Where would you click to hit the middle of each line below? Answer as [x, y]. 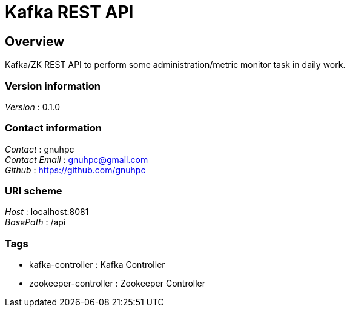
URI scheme [34, 191]
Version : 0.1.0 [33, 107]
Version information [53, 86]
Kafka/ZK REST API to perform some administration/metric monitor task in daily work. [175, 65]
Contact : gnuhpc [40, 149]
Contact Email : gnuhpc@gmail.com [77, 159]
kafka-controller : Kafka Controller [97, 265]
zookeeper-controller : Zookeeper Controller [117, 284]
